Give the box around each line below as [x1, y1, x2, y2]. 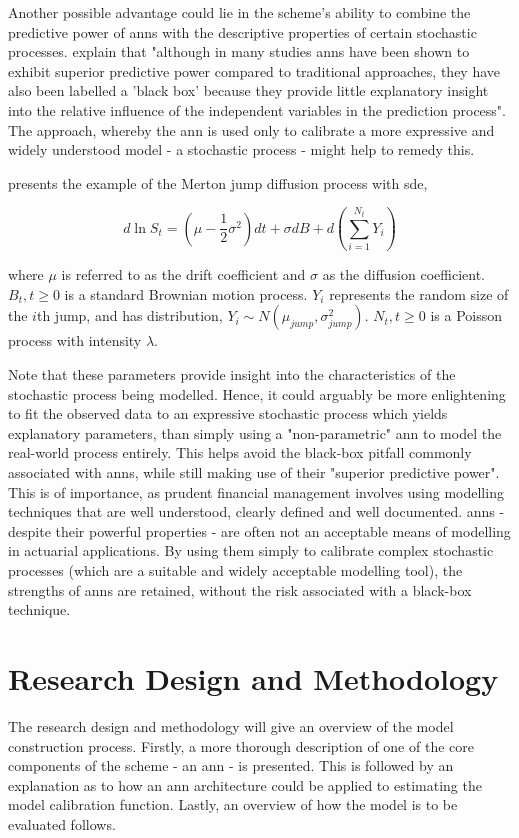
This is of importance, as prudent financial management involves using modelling [8, 481, 504, 502]
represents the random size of [329, 283, 509, 304]
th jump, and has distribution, [36, 305, 223, 326]
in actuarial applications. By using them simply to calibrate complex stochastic [8, 540, 494, 561]
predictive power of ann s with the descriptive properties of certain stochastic [8, 21, 477, 42]
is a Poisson [430, 305, 502, 326]
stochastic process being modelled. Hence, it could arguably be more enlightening [8, 383, 506, 404]
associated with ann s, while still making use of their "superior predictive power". [8, 462, 500, 483]
